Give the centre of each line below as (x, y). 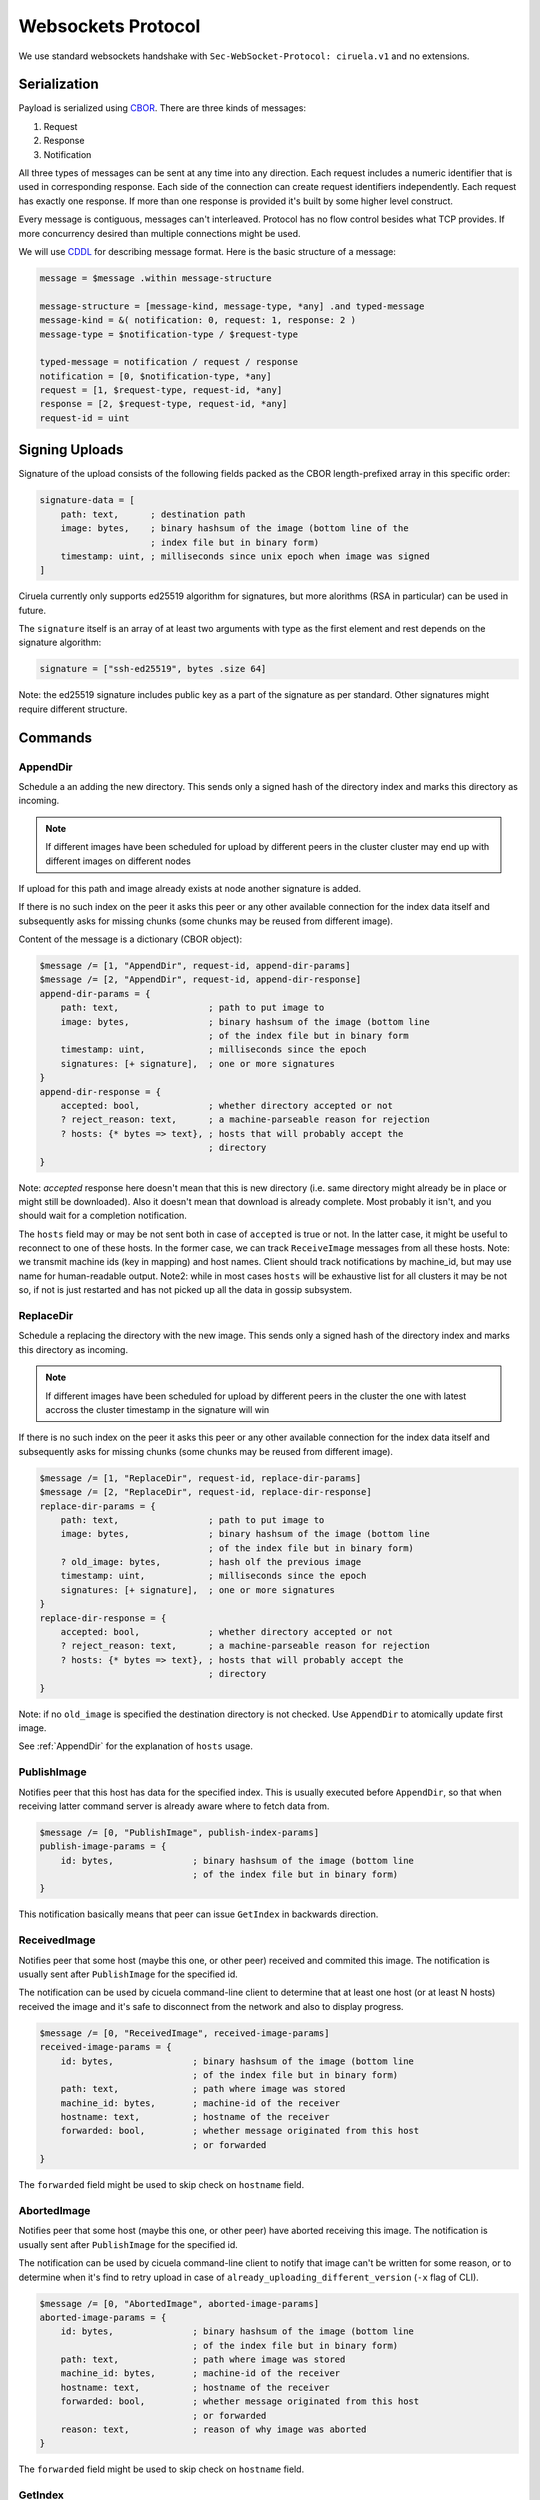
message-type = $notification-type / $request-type (169, 334)
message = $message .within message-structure (155, 278)
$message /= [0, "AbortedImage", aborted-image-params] (179, 2303)
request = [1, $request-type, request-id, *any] (161, 390)
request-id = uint (84, 418)
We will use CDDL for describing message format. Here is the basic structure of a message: (207, 251)
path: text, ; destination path (153, 514)
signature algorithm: (60, 642)
